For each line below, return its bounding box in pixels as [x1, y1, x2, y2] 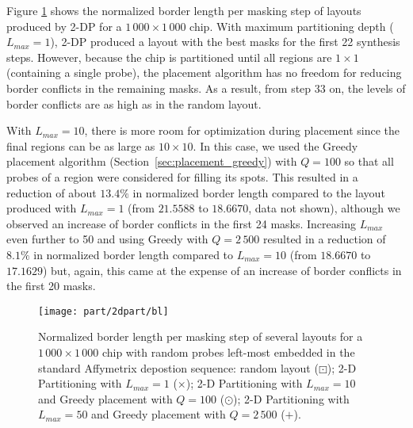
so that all [344, 153, 394, 170]
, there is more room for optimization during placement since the [84, 122, 400, 139]
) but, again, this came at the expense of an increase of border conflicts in [42, 262, 402, 278]
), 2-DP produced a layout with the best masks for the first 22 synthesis [50, 33, 400, 50]
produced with [6, 200, 77, 216]
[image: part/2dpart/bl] [38, 305, 169, 317]
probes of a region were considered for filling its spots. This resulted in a [6, 168, 358, 185]
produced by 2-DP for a [6, 17, 122, 34]
